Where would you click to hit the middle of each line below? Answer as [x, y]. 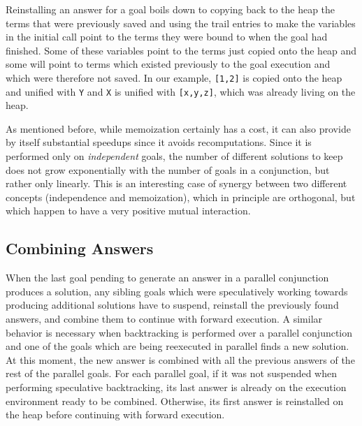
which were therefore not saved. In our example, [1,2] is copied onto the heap [174, 77]
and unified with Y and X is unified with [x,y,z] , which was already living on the [181, 91]
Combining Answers [80, 248]
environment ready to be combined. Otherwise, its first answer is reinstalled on [175, 401]
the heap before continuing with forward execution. [115, 414]
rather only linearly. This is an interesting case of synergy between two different [176, 183]
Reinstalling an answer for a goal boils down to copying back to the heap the [171, 9]
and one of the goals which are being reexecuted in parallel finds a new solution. [178, 346]
